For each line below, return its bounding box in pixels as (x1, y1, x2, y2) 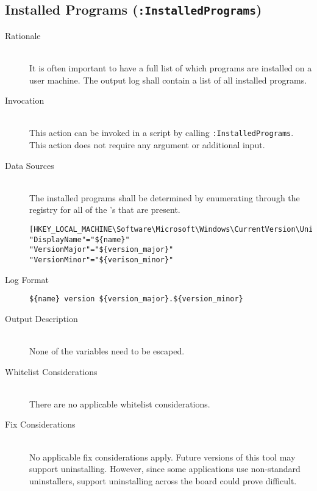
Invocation (5, 94, 45, 107)
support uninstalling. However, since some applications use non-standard (29, 462, 301, 475)
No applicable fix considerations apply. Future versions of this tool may (29, 450, 296, 463)
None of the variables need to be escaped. (29, 345, 185, 357)
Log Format (5, 273, 49, 285)
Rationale (5, 29, 41, 41)
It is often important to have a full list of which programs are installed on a (29, 61, 312, 74)
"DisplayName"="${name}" (29, 235, 130, 244)
